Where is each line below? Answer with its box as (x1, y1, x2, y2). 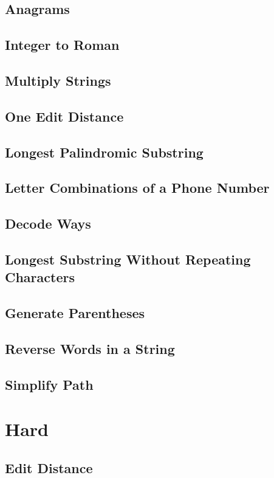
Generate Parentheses (5, 303, 145, 322)
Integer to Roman (5, 35, 120, 54)
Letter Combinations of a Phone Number (5, 178, 270, 197)
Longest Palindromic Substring (5, 142, 204, 161)
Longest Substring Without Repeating (5, 249, 251, 268)
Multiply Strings (5, 71, 111, 89)
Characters (5, 268, 75, 286)
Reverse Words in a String (5, 339, 175, 358)
